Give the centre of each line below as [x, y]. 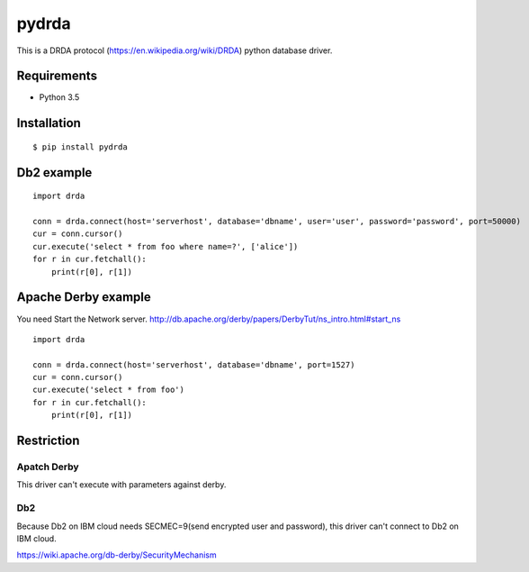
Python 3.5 [59, 97]
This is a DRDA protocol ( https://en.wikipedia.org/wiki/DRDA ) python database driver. [175, 50]
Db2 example [54, 173]
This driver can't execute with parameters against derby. [121, 485]
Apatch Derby [48, 467]
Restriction [48, 441]
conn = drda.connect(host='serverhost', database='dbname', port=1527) [194, 364]
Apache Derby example [84, 297]
